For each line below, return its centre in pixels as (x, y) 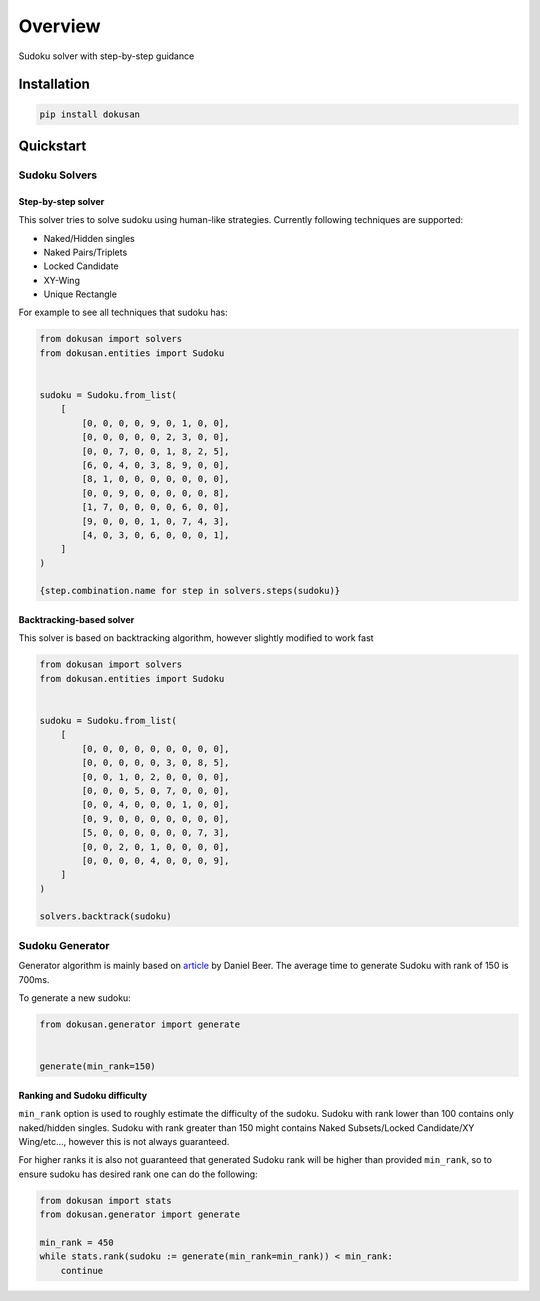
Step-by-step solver (61, 201)
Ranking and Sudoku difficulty (83, 1095)
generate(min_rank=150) (98, 1066)
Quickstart (52, 145)
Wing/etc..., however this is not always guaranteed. (124, 1141)
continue (82, 1270)
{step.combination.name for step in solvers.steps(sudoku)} (190, 591)
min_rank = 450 (76, 1242)
